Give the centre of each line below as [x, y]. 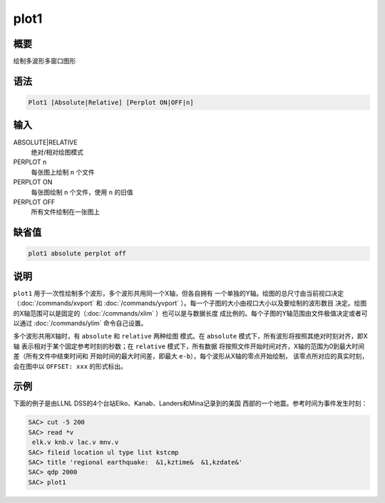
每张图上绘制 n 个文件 [63, 172]
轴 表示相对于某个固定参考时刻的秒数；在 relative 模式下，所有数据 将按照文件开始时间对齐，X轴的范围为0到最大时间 [189, 346]
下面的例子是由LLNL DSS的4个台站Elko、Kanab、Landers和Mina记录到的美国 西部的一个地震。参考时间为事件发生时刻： [190, 403]
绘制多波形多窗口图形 [45, 61]
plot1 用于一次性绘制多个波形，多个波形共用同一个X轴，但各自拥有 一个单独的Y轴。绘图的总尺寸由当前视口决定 [179, 293]
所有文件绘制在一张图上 [65, 212]
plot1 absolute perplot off [77, 254]
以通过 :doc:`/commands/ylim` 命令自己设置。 [80, 323]
